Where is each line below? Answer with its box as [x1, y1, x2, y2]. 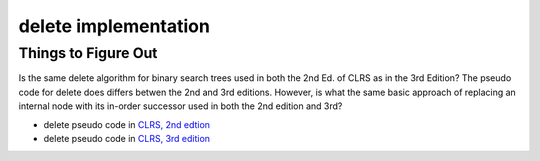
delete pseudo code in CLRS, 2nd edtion [43, 118, 210, 130]
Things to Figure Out [18, 44, 158, 62]
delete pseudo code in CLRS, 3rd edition [43, 132, 210, 144]
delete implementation [18, 15, 210, 37]
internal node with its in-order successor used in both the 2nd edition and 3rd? [18, 100, 343, 112]
